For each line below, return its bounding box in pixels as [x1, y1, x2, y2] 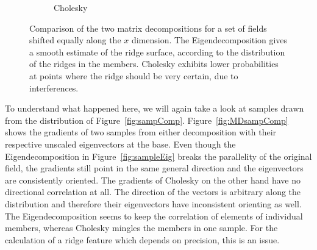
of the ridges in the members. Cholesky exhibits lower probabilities [29, 57, 279, 70]
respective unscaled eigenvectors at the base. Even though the [5, 137, 236, 150]
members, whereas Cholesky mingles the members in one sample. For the [5, 221, 278, 234]
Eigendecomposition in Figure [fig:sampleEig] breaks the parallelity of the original [5, 149, 312, 162]
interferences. [29, 81, 79, 94]
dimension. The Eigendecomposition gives [131, 34, 288, 46]
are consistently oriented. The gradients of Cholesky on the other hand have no [5, 173, 301, 186]
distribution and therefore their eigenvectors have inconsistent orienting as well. [5, 197, 302, 210]
